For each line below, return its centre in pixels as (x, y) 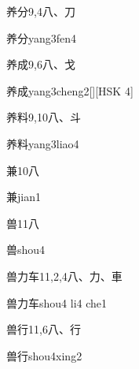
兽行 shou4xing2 (44, 355)
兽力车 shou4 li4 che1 (57, 302)
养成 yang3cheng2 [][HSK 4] (70, 90)
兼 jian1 (24, 197)
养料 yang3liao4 (43, 143)
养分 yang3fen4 (42, 37)
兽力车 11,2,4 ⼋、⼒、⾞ (64, 276)
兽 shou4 (26, 250)
